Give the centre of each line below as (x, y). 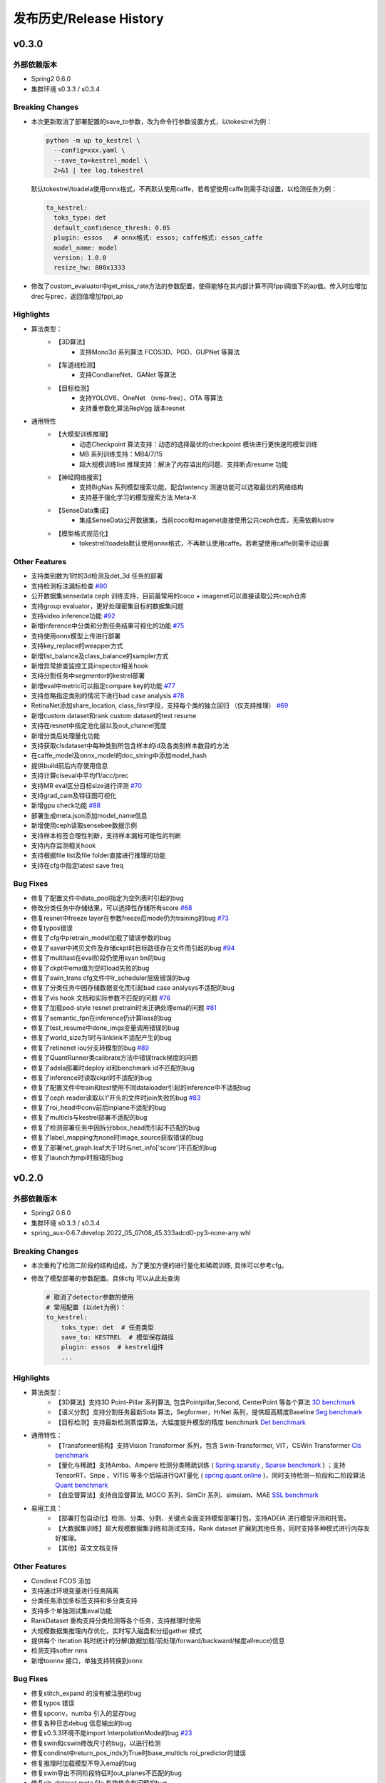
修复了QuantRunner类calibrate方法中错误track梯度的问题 (114, 1058)
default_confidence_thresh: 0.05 (112, 228)
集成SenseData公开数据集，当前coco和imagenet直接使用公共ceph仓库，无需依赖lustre (207, 520)
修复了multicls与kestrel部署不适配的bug (89, 1118)
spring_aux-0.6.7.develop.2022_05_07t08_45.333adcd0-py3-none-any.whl (141, 1232)
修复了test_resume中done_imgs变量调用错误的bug (105, 1028)
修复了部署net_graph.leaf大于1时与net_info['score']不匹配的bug (124, 1148)
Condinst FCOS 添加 (61, 1580)
